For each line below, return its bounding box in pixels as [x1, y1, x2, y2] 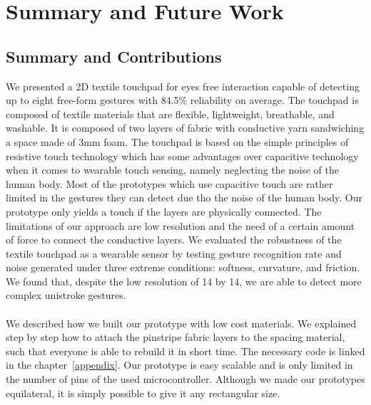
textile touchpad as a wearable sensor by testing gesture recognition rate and [6, 246, 342, 261]
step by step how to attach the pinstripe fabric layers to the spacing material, [6, 330, 345, 344]
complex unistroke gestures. [6, 288, 126, 303]
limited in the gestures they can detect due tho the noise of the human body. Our [6, 190, 363, 205]
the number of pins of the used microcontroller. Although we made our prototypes [6, 372, 365, 386]
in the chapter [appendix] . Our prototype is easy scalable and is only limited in [6, 357, 353, 372]
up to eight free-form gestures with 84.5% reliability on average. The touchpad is [6, 93, 359, 107]
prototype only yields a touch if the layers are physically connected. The [6, 204, 322, 219]
